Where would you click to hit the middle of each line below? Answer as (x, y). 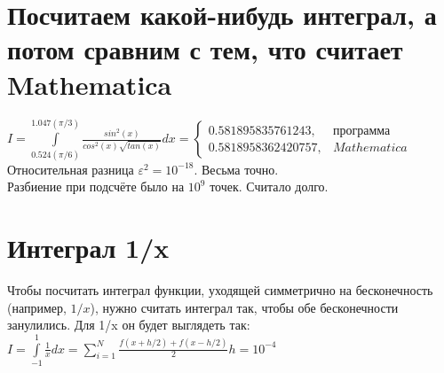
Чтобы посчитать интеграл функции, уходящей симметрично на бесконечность (220, 289)
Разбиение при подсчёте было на (96, 186)
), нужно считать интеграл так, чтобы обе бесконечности (244, 307)
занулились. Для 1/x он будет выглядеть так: (129, 325)
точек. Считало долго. (269, 186)
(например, (37, 307)
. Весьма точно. (236, 169)
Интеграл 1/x (88, 247)
